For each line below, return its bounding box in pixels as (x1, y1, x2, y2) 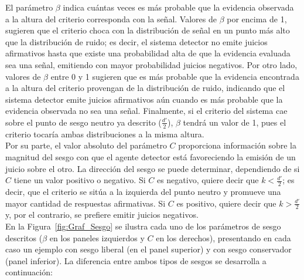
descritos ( (5, 231, 43, 244)
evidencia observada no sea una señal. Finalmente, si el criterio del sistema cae (5, 104, 288, 117)
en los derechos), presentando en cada (156, 231, 291, 244)
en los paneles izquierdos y (49, 231, 145, 244)
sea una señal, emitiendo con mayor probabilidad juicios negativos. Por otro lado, (5, 58, 298, 70)
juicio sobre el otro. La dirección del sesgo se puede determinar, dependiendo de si (5, 162, 300, 174)
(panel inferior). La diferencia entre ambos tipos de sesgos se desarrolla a (5, 254, 267, 266)
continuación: (5, 266, 53, 278)
